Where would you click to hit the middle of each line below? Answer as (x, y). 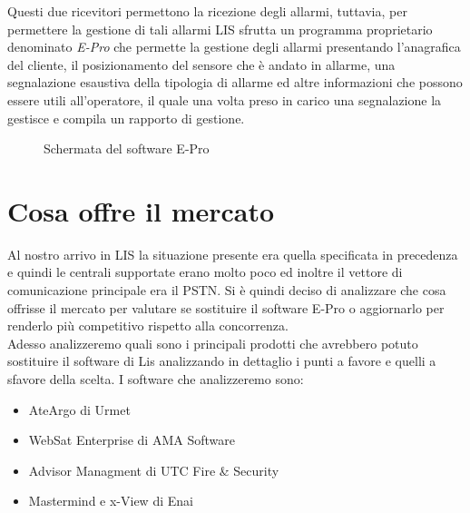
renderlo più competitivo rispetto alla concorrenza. (148, 326)
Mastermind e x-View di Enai (111, 501)
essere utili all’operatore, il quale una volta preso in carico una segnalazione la (225, 99)
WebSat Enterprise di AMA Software (132, 440)
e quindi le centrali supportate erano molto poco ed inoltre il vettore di (205, 272)
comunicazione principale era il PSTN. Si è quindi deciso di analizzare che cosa (227, 290)
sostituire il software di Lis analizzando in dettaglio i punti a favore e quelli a (222, 361)
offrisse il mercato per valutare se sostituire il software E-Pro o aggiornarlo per (226, 307)
